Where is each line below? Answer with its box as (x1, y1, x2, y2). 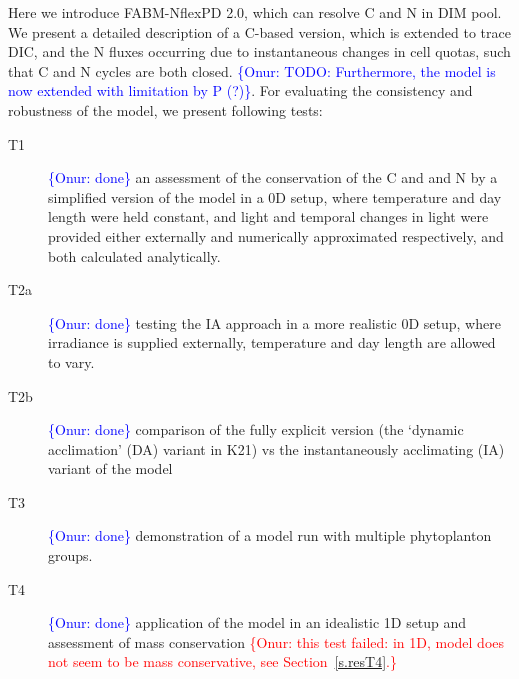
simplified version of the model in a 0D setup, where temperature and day (48, 186, 502, 207)
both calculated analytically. (48, 245, 221, 266)
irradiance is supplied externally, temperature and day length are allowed (48, 332, 496, 353)
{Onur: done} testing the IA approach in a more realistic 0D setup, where (48, 312, 501, 333)
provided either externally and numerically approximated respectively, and (48, 225, 504, 246)
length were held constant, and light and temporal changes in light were (48, 206, 489, 227)
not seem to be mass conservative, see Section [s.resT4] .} (48, 651, 398, 672)
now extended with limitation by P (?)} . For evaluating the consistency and (8, 80, 473, 101)
